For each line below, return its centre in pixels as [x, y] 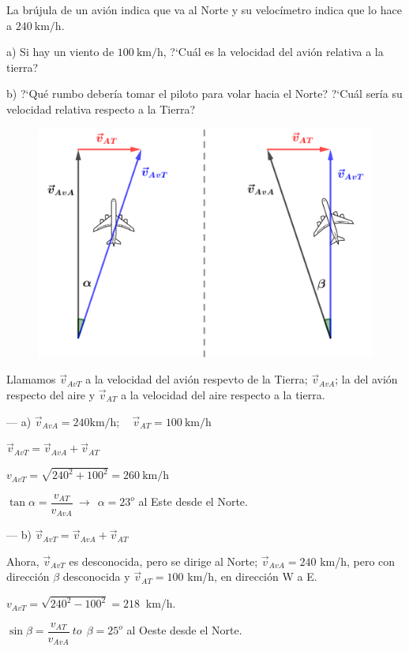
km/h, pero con [358, 561]
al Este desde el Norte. [193, 501]
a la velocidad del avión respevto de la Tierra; [197, 379]
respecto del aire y [51, 395]
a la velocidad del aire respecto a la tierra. [223, 395]
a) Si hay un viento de [60, 52]
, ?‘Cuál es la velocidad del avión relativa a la [273, 52]
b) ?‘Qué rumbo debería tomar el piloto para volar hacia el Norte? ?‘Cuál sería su [204, 94]
